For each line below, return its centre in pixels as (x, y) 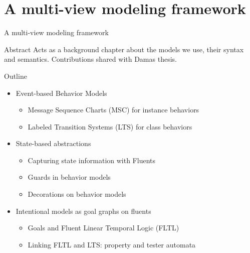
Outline (16, 76)
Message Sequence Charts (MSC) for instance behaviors (113, 110)
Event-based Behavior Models (61, 93)
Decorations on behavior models (77, 194)
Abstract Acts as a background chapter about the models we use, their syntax (124, 49)
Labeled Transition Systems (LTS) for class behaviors (110, 126)
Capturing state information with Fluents (92, 160)
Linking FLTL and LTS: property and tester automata (112, 244)
